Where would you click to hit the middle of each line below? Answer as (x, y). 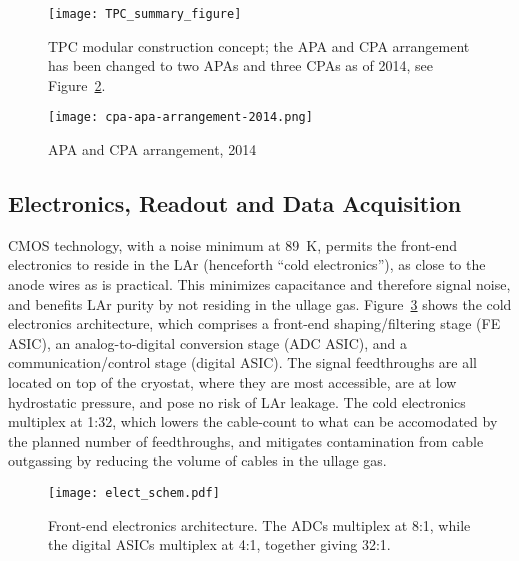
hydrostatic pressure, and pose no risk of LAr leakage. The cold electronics (237, 401)
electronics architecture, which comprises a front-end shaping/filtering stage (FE (254, 323)
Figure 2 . (77, 84)
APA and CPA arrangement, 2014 (152, 149)
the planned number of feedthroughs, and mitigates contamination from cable (246, 440)
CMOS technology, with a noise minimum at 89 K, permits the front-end (233, 244)
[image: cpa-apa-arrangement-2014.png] (180, 117)
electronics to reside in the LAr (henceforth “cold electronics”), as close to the (247, 264)
